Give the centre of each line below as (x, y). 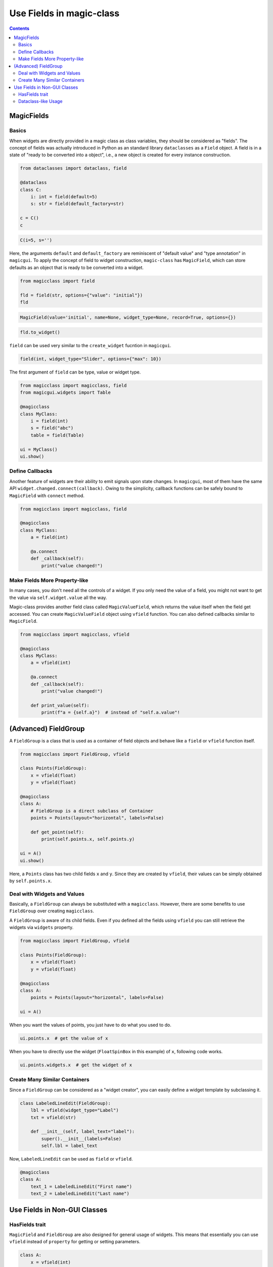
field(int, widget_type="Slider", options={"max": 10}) (91, 359)
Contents (19, 28)
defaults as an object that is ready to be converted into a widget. (77, 267)
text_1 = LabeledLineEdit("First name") (81, 1186)
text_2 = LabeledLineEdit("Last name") (80, 1194)
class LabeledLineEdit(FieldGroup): (65, 1103)
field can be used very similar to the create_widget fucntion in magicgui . (90, 346)
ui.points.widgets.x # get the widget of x (76, 1065)
